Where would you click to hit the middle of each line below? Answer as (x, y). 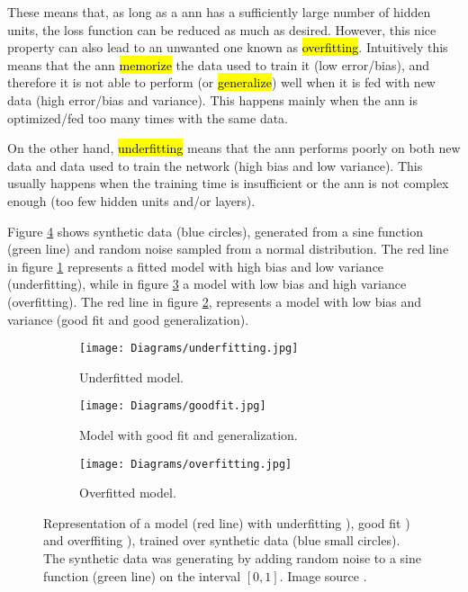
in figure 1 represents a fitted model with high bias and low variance (196, 266)
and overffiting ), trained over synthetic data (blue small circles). (222, 540)
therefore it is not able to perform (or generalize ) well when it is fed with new (221, 82)
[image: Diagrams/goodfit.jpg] (173, 406)
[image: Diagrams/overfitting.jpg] (186, 464)
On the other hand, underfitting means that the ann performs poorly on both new (234, 148)
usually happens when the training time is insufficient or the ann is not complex (228, 183)
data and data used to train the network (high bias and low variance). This (215, 165)
